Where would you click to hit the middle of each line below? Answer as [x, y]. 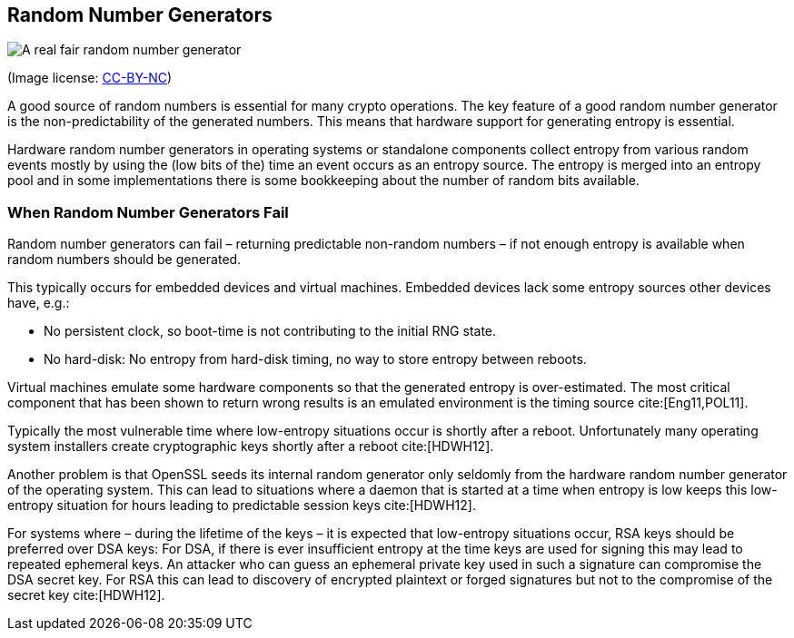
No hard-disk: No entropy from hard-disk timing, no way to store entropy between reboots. [315, 359]
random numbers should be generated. [124, 260]
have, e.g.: [39, 303]
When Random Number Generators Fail [148, 212]
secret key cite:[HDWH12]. [86, 595]
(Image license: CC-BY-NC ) [90, 78]
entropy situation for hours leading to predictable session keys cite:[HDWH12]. [242, 505]
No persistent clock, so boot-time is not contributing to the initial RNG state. [270, 331]
